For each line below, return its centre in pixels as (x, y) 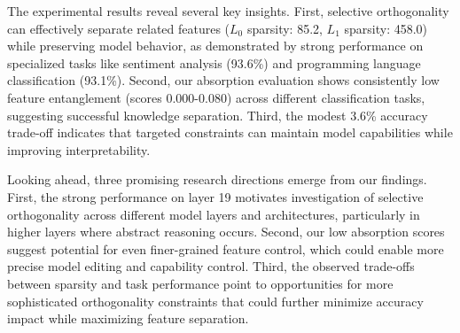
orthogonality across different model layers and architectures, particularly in (214, 214)
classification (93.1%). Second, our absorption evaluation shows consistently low (223, 80)
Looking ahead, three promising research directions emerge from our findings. (217, 179)
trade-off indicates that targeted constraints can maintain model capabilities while (230, 132)
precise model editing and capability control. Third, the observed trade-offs (211, 266)
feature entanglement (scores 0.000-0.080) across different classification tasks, (216, 97)
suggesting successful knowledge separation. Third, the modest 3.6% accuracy (218, 115)
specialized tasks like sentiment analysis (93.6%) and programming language (214, 62)
